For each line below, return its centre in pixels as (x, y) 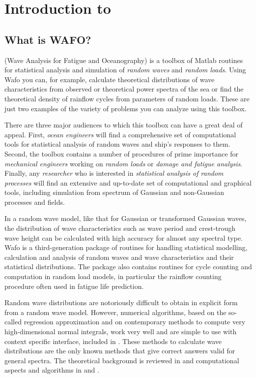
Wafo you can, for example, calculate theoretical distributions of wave (110, 79)
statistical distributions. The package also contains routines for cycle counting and (128, 267)
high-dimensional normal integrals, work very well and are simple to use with (121, 331)
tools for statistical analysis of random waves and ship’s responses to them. (117, 144)
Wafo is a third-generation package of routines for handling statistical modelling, (126, 247)
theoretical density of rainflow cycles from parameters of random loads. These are (127, 98)
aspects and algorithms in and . (52, 370)
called (13, 322)
